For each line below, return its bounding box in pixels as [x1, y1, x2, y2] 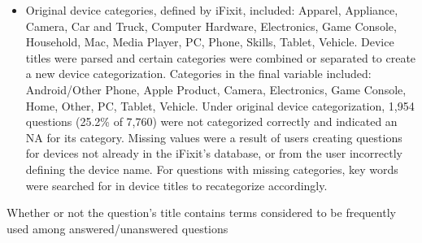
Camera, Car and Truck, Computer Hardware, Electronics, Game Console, [25, 17, 397, 34]
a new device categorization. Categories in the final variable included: [25, 65, 372, 82]
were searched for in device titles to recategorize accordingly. [25, 176, 328, 193]
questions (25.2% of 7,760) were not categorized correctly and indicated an [25, 113, 398, 130]
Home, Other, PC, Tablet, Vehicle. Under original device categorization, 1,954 [25, 97, 415, 114]
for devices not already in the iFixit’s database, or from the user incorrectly [25, 145, 402, 162]
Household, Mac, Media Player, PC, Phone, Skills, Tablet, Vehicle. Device [25, 33, 394, 50]
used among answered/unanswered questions [7, 219, 228, 236]
